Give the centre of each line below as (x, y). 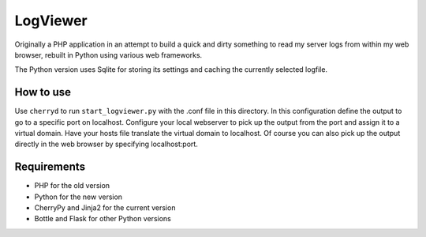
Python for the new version (78, 197)
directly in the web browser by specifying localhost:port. (106, 144)
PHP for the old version (72, 186)
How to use (43, 92)
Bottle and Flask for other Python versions (103, 219)
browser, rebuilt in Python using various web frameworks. (108, 55)
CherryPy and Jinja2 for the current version (105, 208)
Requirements (50, 167)
